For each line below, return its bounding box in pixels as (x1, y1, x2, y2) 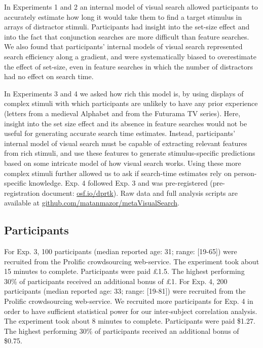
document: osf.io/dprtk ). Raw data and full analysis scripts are (42, 187, 238, 198)
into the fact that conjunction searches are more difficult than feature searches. (4, 31, 249, 42)
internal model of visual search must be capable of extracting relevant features (4, 137, 247, 148)
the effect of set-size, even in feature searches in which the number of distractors (4, 61, 253, 72)
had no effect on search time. (4, 71, 94, 82)
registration (4, 187, 40, 198)
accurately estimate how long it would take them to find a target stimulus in (4, 11, 242, 22)
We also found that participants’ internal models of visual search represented (4, 41, 243, 52)
